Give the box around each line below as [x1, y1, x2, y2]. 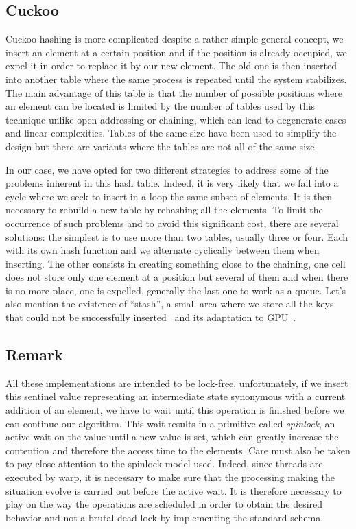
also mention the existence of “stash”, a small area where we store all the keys [5, 296, 334, 311]
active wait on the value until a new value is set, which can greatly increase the [5, 430, 339, 444]
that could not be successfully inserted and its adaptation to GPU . [5, 310, 296, 325]
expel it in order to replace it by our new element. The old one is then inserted [5, 58, 337, 73]
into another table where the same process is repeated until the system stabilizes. [5, 71, 347, 86]
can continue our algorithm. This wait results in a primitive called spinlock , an [5, 416, 335, 430]
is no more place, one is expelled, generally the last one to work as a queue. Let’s [5, 283, 346, 297]
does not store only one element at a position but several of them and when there [5, 270, 348, 284]
